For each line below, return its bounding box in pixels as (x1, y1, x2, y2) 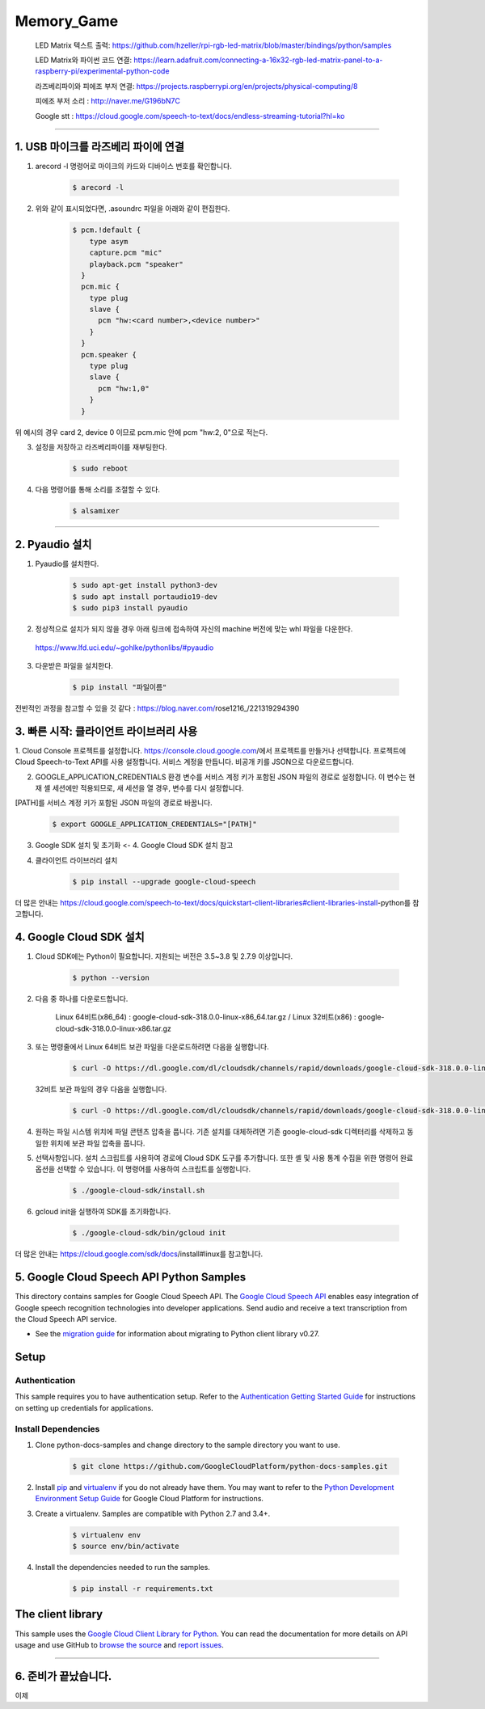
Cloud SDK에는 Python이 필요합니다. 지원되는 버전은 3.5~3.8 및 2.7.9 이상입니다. (35, 952, 293, 961)
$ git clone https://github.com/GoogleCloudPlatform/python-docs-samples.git (72, 1462, 388, 1471)
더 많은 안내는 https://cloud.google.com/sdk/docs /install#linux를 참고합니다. (15, 1249, 264, 1259)
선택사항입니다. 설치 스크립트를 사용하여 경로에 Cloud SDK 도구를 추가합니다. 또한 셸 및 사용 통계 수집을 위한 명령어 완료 (35, 1153, 414, 1163)
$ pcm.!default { (72, 226, 141, 234)
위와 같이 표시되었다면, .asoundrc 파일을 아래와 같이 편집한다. (35, 204, 230, 213)
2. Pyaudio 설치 (15, 538, 92, 551)
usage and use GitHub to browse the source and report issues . (15, 1639, 224, 1649)
